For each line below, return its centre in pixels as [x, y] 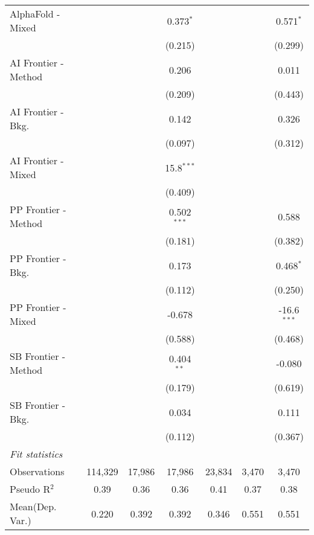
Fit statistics [36, 454]
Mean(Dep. [33, 506]
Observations [37, 471]
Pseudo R [30, 489]
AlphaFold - [35, 14]
